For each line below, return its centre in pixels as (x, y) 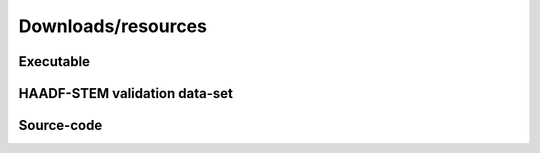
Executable (54, 61)
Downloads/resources (112, 26)
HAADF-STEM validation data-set (126, 93)
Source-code (60, 125)
